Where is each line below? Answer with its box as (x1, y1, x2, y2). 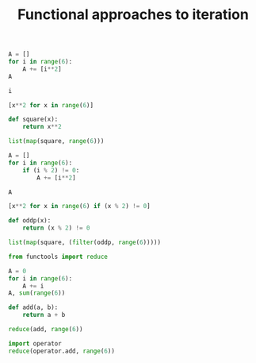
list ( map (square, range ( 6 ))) (8, 137, 105, 145)
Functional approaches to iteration (17, 6, 250, 24)
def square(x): (8, 115, 59, 124)
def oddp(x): (8, 217, 52, 225)
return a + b (22, 311, 66, 319)
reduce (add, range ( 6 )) (8, 326, 83, 334)
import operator (8, 339, 62, 347)
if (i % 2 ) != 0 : (22, 166, 80, 174)
